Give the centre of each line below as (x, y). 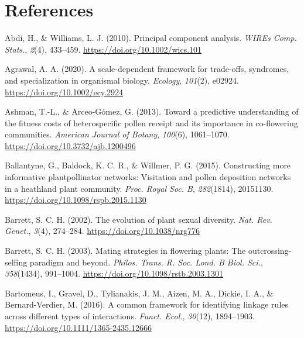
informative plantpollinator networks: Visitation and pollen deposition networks (148, 177)
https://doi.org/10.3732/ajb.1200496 (70, 145)
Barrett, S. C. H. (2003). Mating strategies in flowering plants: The (125, 251)
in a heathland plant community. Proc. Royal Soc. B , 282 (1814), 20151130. (139, 188)
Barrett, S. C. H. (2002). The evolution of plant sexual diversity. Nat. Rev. (139, 219)
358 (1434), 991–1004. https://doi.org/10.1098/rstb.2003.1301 (114, 273)
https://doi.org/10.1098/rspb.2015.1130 (76, 200)
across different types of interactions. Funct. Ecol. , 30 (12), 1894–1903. (130, 316)
